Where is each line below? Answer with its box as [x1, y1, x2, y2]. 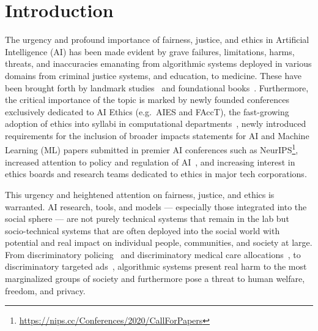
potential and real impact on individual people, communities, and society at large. [5, 236, 312, 249]
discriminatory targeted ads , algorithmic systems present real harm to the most [5, 260, 307, 273]
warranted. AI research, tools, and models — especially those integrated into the [5, 200, 307, 213]
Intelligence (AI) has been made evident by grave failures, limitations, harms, [5, 45, 295, 58]
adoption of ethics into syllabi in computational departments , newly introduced [5, 117, 306, 130]
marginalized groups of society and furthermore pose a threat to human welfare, [5, 272, 305, 285]
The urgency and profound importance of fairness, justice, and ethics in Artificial [5, 33, 309, 46]
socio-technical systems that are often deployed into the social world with [5, 224, 280, 237]
